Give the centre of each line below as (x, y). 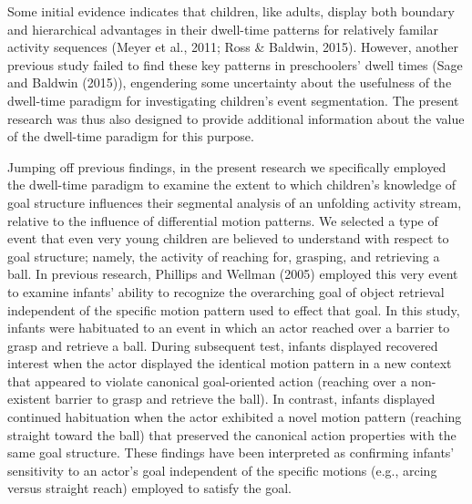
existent (29, 399)
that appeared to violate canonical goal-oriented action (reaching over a (207, 381)
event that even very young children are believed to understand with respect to (228, 238)
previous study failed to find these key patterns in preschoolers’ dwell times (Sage (235, 64)
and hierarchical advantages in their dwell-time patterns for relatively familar (223, 29)
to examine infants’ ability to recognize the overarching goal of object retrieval (226, 291)
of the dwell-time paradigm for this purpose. (131, 136)
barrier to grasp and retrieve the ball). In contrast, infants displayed (245, 399)
